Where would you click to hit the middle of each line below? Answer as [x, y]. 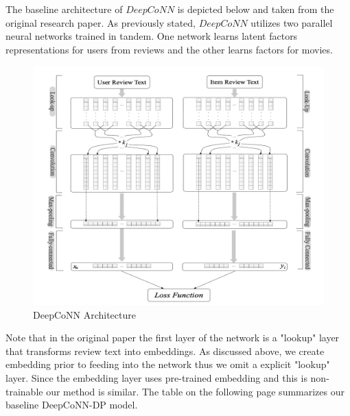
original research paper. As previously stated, [101, 22]
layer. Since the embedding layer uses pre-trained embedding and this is [156, 377]
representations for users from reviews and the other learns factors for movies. [169, 49]
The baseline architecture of [64, 9]
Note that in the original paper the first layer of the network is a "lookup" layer [173, 338]
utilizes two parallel [292, 22]
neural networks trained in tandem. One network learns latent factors [152, 36]
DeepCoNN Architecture [84, 314]
